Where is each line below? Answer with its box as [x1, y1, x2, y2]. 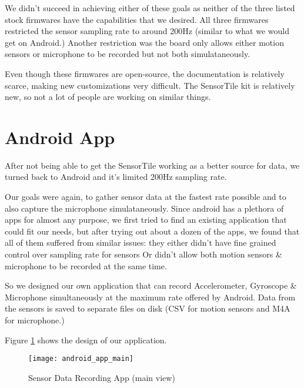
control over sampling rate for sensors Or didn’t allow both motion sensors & [5, 248, 282, 260]
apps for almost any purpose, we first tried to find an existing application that [5, 213, 287, 226]
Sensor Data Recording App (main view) [28, 371, 175, 383]
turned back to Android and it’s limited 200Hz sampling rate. [5, 170, 227, 183]
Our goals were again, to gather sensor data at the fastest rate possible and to [5, 190, 286, 203]
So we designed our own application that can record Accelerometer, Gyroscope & [5, 279, 297, 292]
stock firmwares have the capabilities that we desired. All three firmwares [5, 13, 269, 25]
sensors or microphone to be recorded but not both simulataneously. [5, 48, 250, 60]
